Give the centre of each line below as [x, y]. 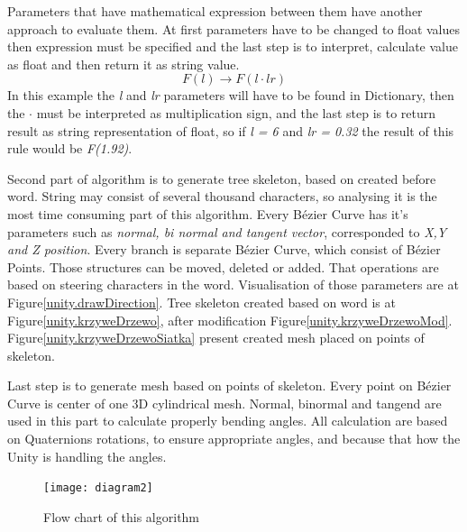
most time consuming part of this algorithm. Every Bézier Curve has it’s [208, 213]
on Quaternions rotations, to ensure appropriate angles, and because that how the [234, 439]
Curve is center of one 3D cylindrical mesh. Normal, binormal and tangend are [224, 403]
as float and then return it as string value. [124, 64]
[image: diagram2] [98, 488]
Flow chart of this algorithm [122, 516]
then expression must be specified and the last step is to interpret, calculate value [233, 46]
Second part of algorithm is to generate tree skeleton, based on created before [222, 178]
